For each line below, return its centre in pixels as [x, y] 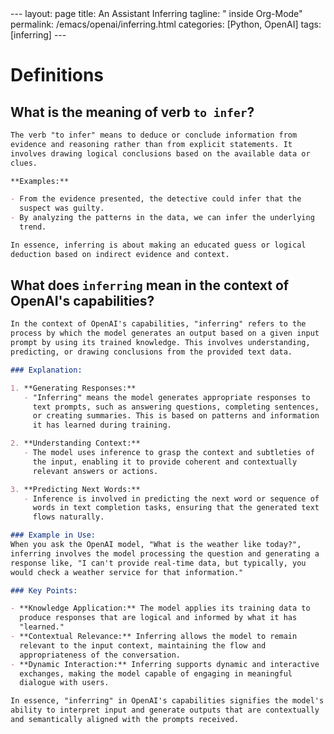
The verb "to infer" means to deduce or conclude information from [154, 135]
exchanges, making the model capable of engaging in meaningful [156, 673]
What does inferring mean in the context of [150, 285]
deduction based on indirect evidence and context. [120, 254]
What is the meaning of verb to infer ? [132, 112]
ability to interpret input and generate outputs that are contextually [165, 710]
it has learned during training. [102, 425]
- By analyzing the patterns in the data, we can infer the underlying [162, 218]
